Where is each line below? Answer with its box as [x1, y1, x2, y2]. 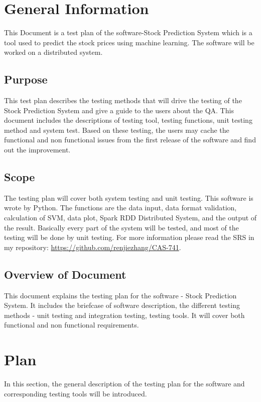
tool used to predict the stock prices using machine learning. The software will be [4, 37, 254, 47]
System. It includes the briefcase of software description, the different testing [4, 300, 240, 310]
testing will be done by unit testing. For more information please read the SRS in [4, 232, 254, 243]
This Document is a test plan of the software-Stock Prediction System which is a [4, 27, 252, 38]
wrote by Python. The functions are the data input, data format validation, [4, 202, 237, 213]
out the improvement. [4, 144, 71, 155]
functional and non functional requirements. [4, 319, 139, 330]
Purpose [4, 71, 48, 87]
